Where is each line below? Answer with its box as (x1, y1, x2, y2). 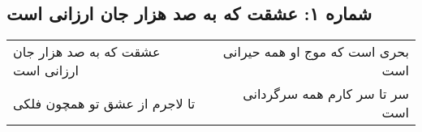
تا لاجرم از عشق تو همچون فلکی (13, 93, 196, 113)
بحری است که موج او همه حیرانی (222, 42, 409, 62)
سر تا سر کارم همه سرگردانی (243, 84, 409, 104)
